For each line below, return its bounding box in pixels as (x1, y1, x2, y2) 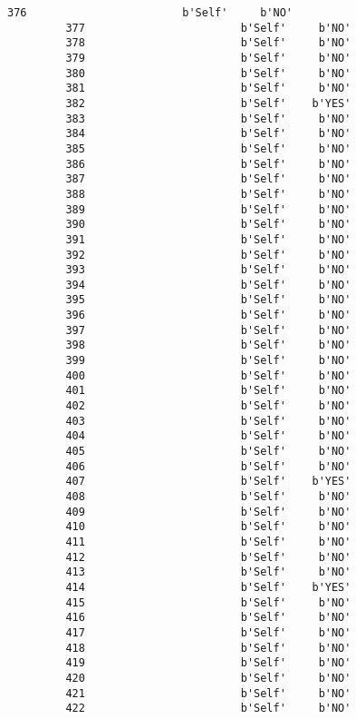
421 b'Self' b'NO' (65, 686, 351, 700)
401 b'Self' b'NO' (65, 384, 351, 398)
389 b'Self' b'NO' (65, 202, 351, 216)
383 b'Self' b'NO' (65, 112, 351, 125)
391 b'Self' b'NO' (65, 232, 351, 246)
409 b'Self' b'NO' (65, 505, 351, 518)
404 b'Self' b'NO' (65, 429, 351, 443)
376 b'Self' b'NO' (7, 6, 293, 19)
